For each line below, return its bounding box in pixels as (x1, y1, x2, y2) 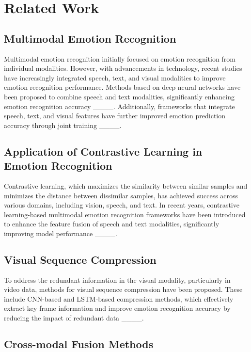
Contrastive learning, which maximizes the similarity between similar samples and (4, 180, 248, 191)
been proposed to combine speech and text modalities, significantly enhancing (4, 91, 235, 101)
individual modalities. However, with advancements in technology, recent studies (4, 63, 242, 73)
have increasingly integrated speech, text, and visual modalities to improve (4, 72, 226, 82)
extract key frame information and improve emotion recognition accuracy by (4, 303, 231, 313)
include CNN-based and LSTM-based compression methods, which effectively (4, 293, 234, 304)
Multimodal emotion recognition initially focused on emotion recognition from (4, 53, 235, 64)
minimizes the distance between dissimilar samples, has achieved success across (4, 190, 238, 200)
